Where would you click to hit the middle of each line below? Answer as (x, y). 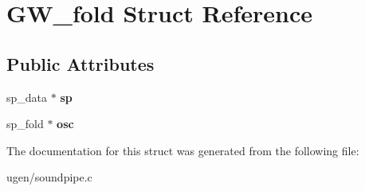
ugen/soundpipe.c (49, 177)
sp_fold (25, 124)
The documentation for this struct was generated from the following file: (183, 150)
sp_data (27, 97)
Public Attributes (80, 63)
